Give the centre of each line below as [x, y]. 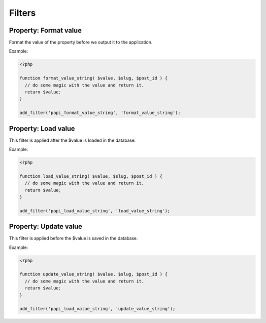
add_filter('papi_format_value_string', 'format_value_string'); [100, 113]
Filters [22, 13]
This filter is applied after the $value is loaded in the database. [72, 140]
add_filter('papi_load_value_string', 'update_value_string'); [98, 309]
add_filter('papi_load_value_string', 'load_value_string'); [95, 211]
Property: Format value [46, 30]
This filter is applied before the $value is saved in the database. [73, 238]
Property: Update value [46, 226]
